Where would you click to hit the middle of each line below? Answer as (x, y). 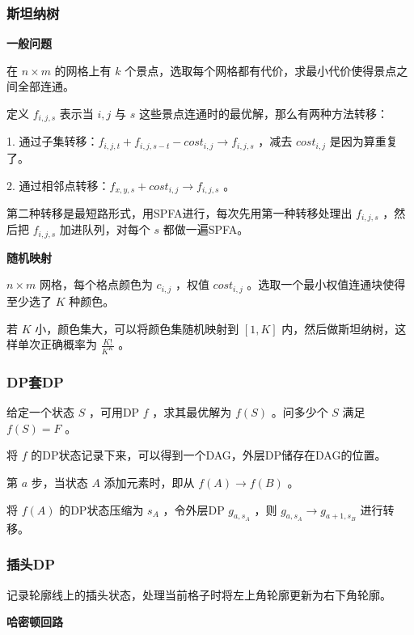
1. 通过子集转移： (53, 141)
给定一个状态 (40, 412)
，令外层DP (194, 509)
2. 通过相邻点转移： (58, 185)
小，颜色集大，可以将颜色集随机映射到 (137, 328)
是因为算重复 (363, 141)
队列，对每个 (116, 229)
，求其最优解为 (192, 412)
